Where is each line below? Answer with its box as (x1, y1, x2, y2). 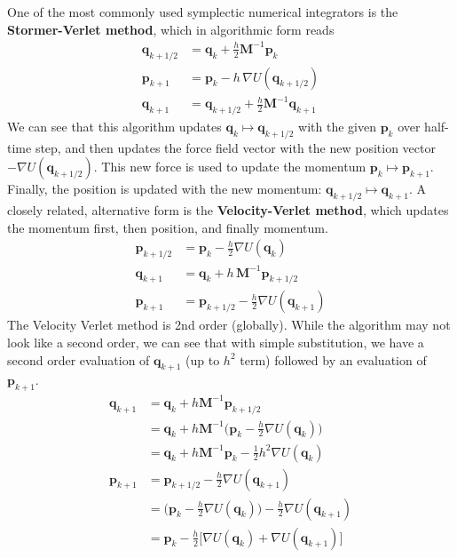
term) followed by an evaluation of (240, 350, 427, 369)
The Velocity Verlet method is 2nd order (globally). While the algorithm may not (7, 315, 451, 334)
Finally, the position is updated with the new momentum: (7, 179, 322, 198)
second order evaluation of (7, 350, 150, 369)
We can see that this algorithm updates (7, 116, 222, 135)
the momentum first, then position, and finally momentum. (7, 218, 328, 236)
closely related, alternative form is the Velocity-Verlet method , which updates (7, 201, 449, 219)
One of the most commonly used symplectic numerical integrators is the (7, 3, 398, 20)
